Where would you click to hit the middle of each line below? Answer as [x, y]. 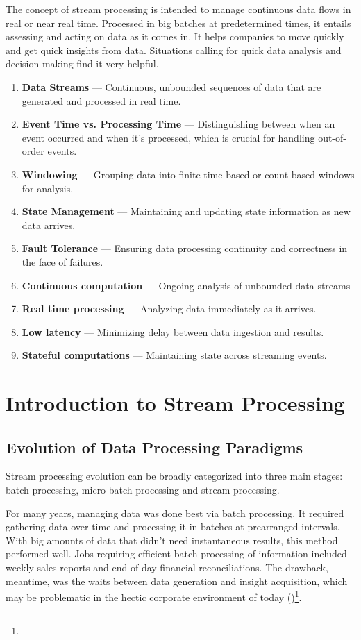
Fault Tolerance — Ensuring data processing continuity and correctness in [185, 248]
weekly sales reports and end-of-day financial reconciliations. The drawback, [167, 567]
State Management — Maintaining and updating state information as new [186, 211]
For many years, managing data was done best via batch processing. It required [175, 513]
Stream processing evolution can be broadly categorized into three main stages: [174, 476]
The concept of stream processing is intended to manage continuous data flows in [178, 9]
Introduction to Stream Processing [175, 403]
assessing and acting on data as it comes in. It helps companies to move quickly [175, 36]
